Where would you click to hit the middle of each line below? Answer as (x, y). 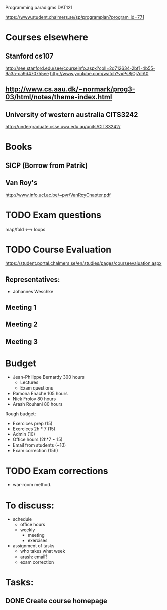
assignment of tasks (33, 546)
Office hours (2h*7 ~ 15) (37, 440)
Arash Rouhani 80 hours (37, 404)
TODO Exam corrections (57, 471)
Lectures (29, 382)
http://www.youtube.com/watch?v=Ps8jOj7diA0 (99, 73)
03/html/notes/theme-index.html (59, 97)
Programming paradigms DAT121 (39, 7)
